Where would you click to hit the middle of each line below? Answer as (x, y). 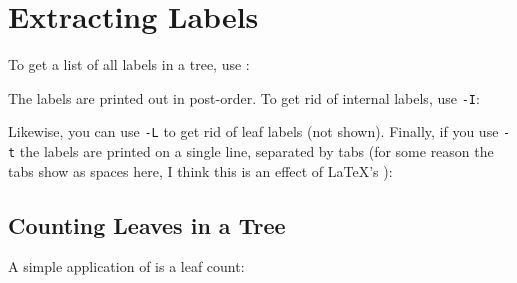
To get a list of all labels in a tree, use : (129, 64)
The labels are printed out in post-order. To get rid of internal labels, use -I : (244, 97)
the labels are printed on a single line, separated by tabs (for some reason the (256, 151)
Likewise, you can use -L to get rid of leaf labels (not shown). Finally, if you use (253, 131)
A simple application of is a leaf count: (126, 266)
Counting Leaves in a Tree (147, 224)
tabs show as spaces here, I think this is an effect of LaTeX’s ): (200, 170)
